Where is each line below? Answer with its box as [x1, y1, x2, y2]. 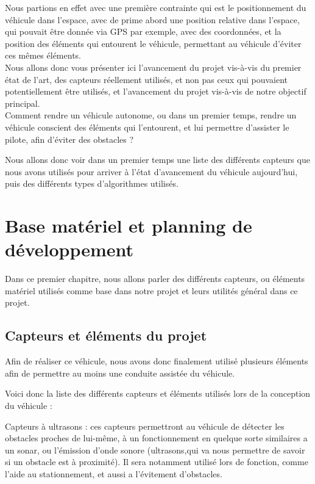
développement [5, 237, 134, 262]
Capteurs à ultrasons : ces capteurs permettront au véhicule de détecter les [5, 419, 285, 432]
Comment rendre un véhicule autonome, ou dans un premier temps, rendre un [5, 109, 297, 121]
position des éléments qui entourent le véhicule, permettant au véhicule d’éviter [5, 37, 302, 49]
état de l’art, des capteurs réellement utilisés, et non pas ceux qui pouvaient [5, 73, 288, 85]
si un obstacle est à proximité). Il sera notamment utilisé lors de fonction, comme [5, 455, 308, 468]
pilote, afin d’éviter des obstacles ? [5, 132, 134, 145]
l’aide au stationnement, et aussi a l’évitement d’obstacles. [5, 467, 222, 480]
